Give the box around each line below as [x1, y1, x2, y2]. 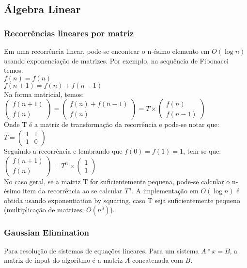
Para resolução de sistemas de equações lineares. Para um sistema [4, 245, 199, 255]
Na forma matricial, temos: [4, 89, 84, 99]
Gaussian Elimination [4, 226, 90, 238]
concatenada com [132, 255, 183, 265]
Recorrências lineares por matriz [4, 27, 134, 39]
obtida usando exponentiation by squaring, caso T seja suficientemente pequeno [4, 195, 240, 205]
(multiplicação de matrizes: [4, 205, 84, 215]
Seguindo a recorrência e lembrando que [4, 145, 123, 156]
